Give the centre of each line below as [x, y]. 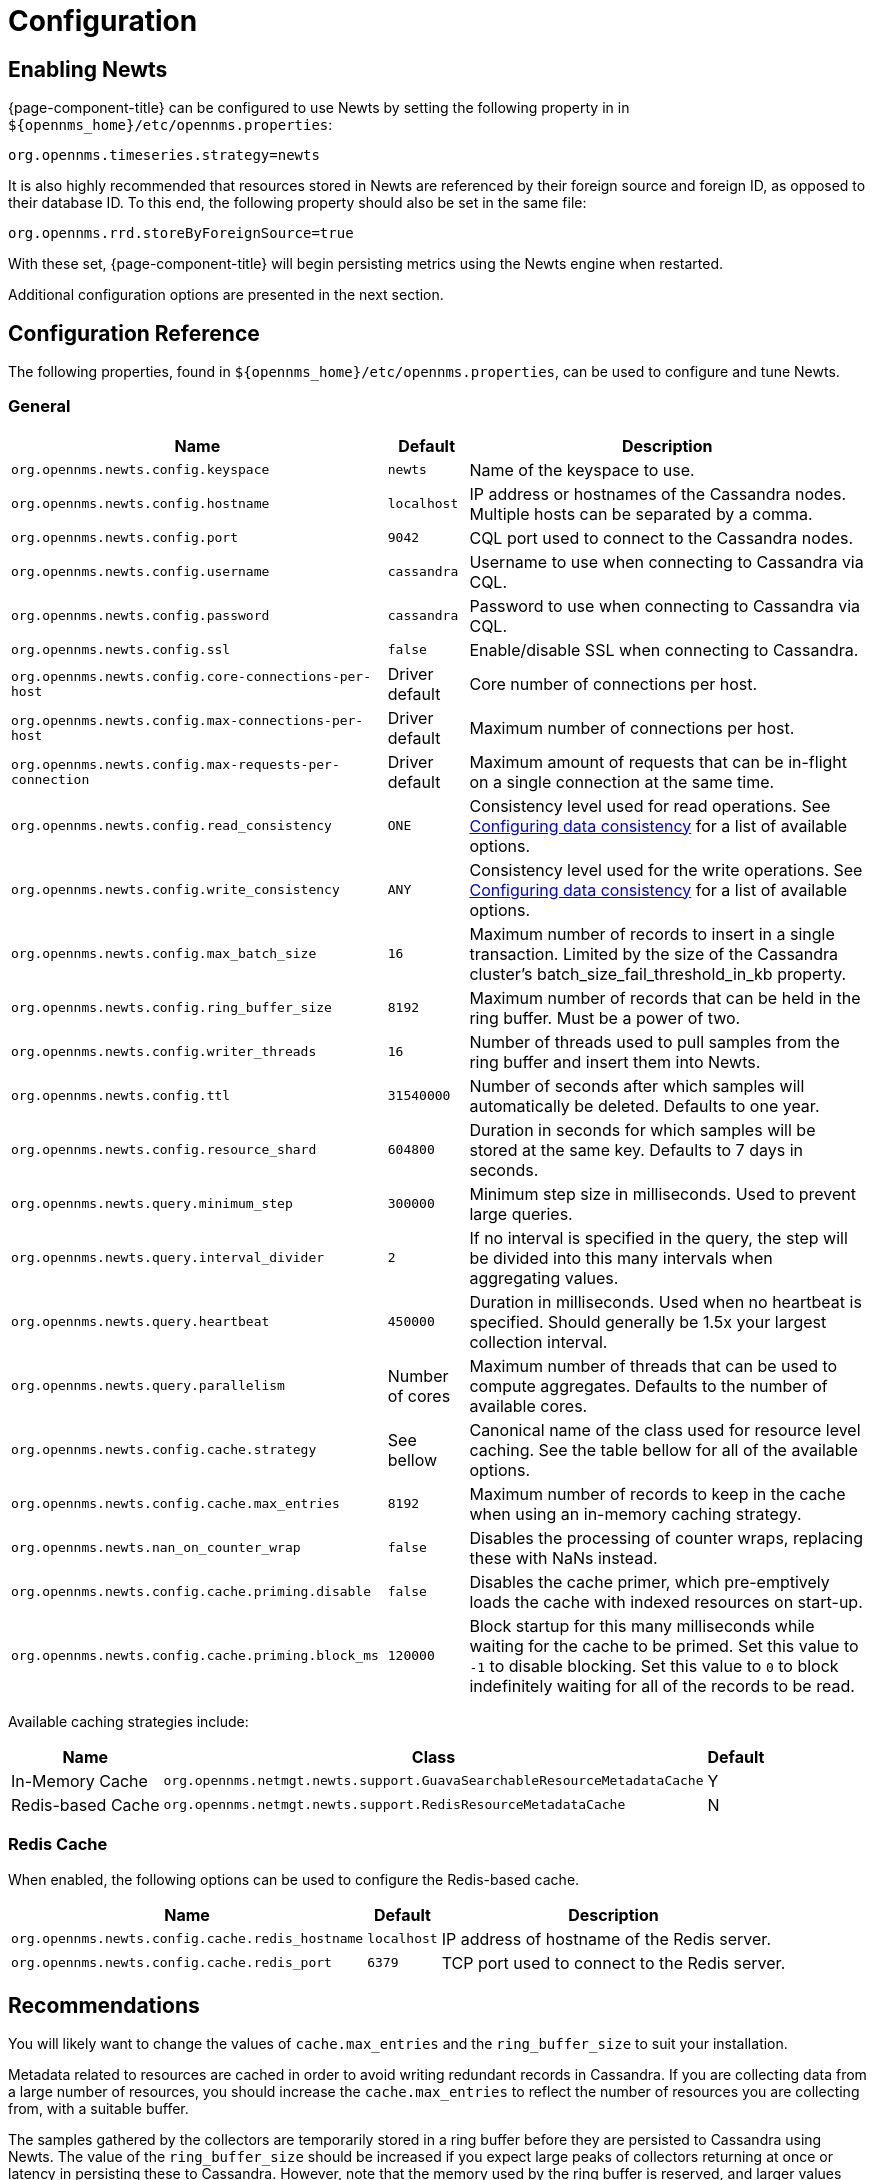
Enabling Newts [88, 69]
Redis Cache [58, 1844]
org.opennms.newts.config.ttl [121, 1096]
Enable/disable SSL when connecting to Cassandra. [664, 649]
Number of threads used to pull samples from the [654, 1041]
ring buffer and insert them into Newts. [615, 1061]
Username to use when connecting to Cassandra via [666, 561]
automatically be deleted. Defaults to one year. [644, 1105]
